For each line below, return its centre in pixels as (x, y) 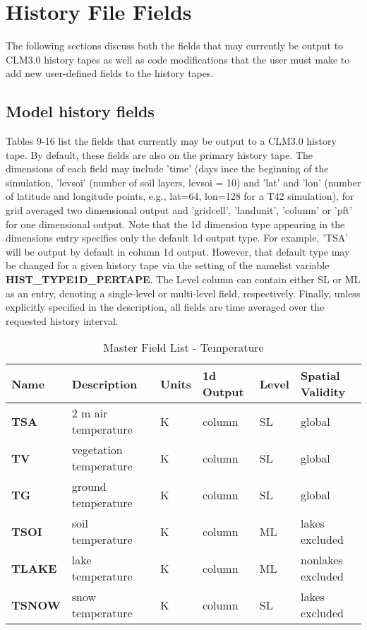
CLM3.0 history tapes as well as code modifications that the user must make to (178, 59)
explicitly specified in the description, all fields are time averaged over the (165, 307)
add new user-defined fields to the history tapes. (110, 73)
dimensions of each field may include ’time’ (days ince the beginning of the (167, 168)
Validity (323, 392)
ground (89, 487)
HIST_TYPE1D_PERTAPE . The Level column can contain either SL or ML (183, 279)
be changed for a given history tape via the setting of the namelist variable (168, 265)
